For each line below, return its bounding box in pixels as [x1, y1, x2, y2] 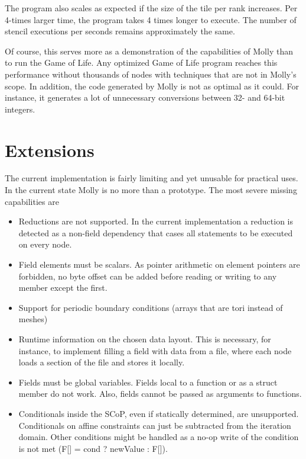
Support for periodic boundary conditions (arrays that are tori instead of [18, 301, 283, 313]
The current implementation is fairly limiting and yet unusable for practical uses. [5, 172, 298, 184]
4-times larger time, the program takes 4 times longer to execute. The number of [5, 13, 297, 25]
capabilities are [5, 195, 59, 207]
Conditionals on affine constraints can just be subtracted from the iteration [18, 419, 291, 431]
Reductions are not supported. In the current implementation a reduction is [18, 215, 293, 227]
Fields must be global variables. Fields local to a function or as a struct [18, 375, 278, 388]
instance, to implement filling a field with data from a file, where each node [18, 344, 292, 357]
